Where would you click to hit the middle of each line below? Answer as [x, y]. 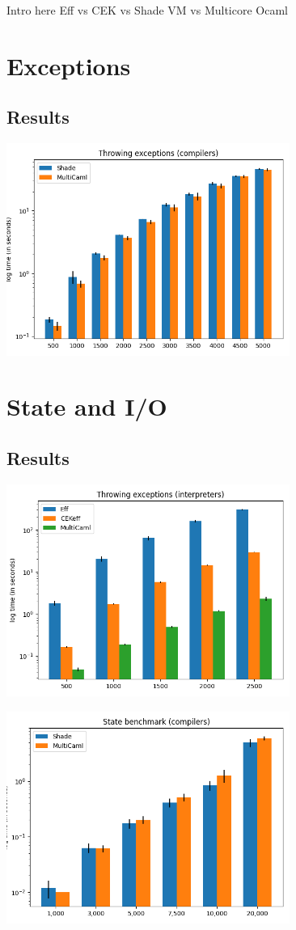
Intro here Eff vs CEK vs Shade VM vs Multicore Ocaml [147, 10]
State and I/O [87, 406]
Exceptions [69, 65]
